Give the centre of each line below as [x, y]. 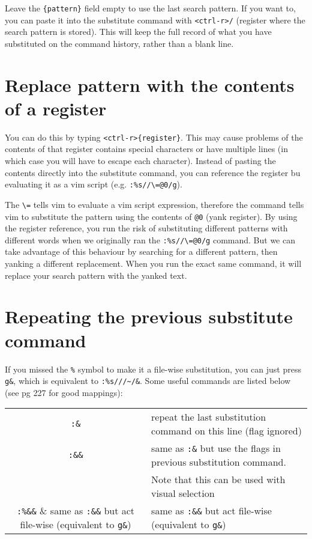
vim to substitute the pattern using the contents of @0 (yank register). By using [151, 216]
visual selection [183, 493]
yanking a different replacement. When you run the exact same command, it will [153, 263]
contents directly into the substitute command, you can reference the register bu [153, 172]
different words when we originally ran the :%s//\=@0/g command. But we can [150, 239]
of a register [56, 108]
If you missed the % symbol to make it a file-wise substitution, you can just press [153, 369]
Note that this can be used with [218, 480]
